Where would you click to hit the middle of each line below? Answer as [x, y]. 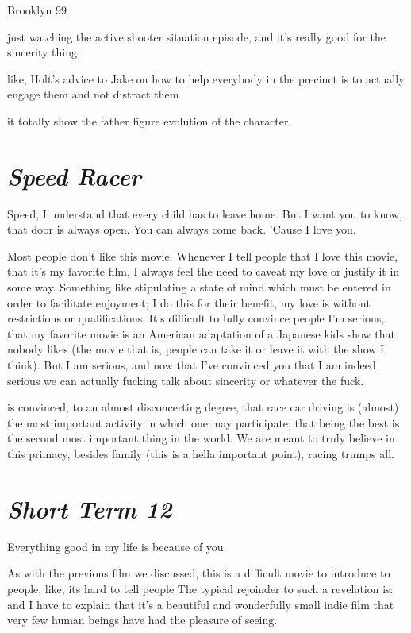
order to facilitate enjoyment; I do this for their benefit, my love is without [189, 302]
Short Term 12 [90, 508]
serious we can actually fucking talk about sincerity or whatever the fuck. [186, 380]
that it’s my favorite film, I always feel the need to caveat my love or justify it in [204, 271]
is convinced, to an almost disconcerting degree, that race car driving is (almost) [203, 407]
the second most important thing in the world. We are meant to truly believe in [201, 438]
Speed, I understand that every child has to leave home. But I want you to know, [205, 213]
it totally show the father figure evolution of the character [148, 120]
